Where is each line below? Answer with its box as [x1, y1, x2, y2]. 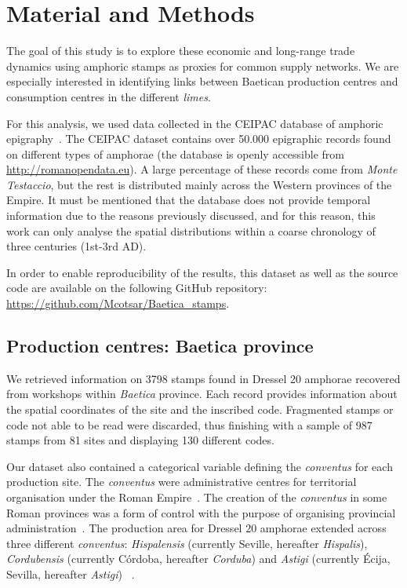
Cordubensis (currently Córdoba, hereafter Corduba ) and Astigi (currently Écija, [6, 550, 391, 567]
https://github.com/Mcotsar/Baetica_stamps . [6, 295, 230, 312]
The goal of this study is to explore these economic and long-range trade [6, 42, 355, 59]
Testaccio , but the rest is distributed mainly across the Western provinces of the [6, 176, 392, 192]
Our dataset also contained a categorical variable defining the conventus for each [6, 458, 393, 474]
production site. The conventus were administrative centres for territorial [6, 473, 357, 490]
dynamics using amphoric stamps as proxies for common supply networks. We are [6, 57, 399, 74]
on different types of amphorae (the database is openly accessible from [6, 145, 344, 162]
